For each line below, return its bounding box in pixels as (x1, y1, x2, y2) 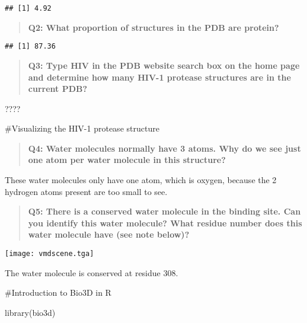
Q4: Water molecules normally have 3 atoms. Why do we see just (28, 142, 301, 154)
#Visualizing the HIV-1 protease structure (5, 122, 159, 135)
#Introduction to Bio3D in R (5, 286, 111, 299)
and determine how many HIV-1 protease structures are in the (28, 71, 291, 83)
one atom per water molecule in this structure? (28, 153, 226, 166)
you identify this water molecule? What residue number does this (28, 216, 302, 229)
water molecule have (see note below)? (28, 228, 190, 241)
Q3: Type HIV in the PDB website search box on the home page (28, 59, 300, 71)
